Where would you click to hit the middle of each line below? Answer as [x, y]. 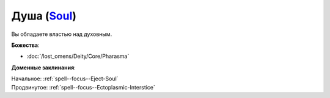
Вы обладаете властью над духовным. [62, 34]
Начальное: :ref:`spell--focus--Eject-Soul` [65, 79]
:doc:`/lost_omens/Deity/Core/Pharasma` [78, 56]
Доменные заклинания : [43, 68]
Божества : [25, 45]
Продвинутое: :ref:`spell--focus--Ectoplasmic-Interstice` [83, 87]
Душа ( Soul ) [44, 16]
